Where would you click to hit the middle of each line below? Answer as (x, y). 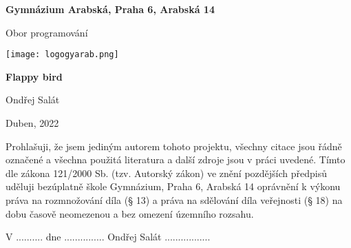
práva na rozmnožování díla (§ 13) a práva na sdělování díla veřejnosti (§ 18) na (174, 200)
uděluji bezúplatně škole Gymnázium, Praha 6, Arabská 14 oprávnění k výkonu (173, 186)
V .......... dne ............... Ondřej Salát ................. (108, 237)
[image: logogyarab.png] (62, 55)
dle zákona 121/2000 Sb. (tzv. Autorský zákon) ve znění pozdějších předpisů (166, 173)
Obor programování (47, 32)
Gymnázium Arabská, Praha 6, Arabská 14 (110, 9)
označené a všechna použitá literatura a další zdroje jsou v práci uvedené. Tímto (175, 159)
